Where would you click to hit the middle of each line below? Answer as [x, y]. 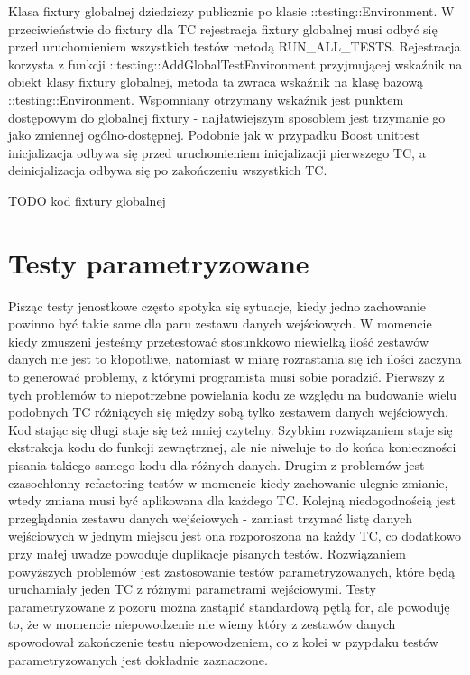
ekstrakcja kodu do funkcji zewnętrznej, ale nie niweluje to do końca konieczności [232, 447]
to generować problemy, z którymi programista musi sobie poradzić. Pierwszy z [226, 377]
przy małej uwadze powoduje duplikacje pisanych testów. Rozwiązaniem [207, 553]
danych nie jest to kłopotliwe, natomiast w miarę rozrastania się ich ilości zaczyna [235, 359]
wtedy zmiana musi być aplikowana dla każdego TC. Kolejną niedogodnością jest [232, 500]
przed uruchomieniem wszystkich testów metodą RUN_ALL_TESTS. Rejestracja [235, 46]
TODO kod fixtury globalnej [87, 200]
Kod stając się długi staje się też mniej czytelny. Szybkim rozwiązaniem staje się [230, 429]
